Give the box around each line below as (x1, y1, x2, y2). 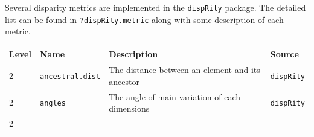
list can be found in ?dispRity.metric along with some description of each (5, 13, 284, 25)
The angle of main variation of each (109, 90, 241, 103)
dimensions (109, 102, 150, 115)
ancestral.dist (39, 72, 101, 81)
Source (270, 48, 299, 60)
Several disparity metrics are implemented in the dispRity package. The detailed (5, 1, 306, 13)
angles (39, 99, 66, 108)
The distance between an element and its (109, 63, 260, 76)
